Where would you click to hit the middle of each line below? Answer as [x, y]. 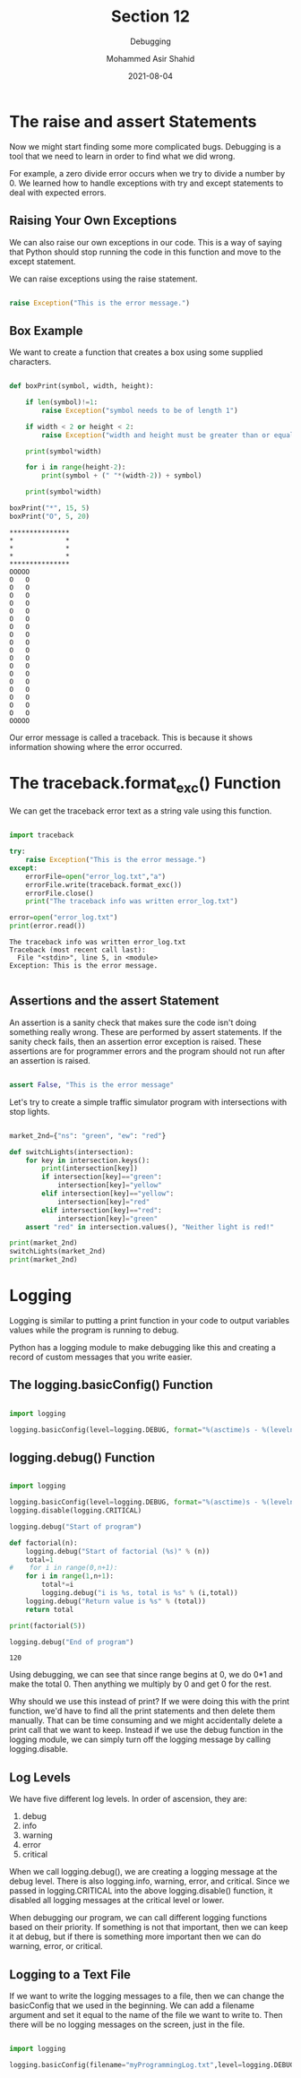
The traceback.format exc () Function [145, 785]
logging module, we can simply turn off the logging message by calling [140, 1739]
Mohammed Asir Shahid [150, 58]
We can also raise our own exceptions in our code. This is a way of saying [146, 242]
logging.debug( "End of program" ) [72, 1642]
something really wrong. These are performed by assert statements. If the [146, 1031]
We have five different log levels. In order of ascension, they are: [129, 1799]
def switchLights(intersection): [72, 1152]
